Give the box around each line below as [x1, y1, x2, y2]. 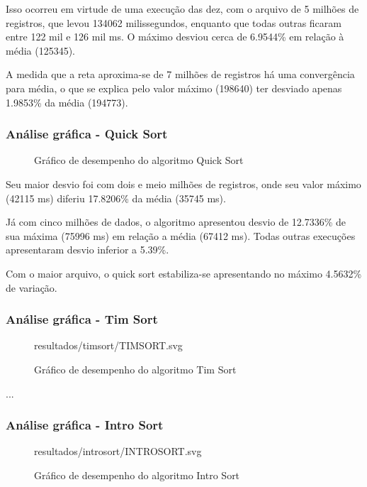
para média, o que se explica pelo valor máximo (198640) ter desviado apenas [6, 80, 342, 95]
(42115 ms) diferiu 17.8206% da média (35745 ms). [6, 190, 226, 205]
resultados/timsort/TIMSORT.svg [34, 338, 183, 353]
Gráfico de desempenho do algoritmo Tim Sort [34, 361, 237, 376]
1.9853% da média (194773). [6, 94, 128, 109]
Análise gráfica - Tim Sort [6, 310, 158, 328]
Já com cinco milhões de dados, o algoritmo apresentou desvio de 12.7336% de [6, 214, 346, 229]
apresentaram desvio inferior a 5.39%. [6, 242, 169, 257]
